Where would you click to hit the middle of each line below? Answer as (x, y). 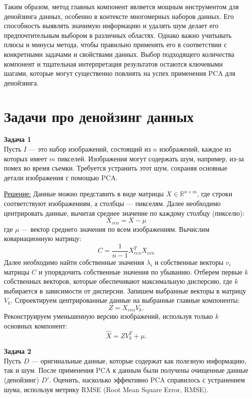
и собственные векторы (189, 262)
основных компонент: (36, 325)
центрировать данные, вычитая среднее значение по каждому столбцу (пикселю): (124, 213)
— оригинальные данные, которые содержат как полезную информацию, (139, 360)
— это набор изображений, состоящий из (90, 149)
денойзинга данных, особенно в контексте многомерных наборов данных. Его (119, 16)
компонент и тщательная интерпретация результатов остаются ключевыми (113, 63)
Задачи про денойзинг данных (99, 116)
